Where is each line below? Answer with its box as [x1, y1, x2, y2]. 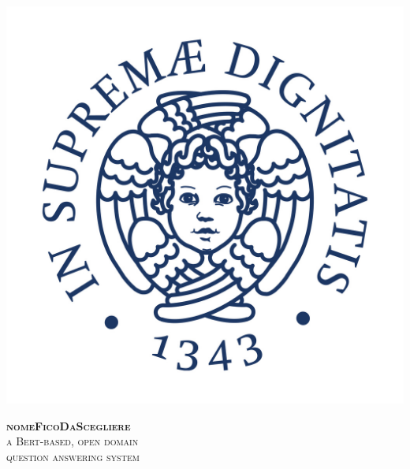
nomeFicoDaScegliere [6, 417, 131, 434]
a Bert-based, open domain [6, 433, 139, 449]
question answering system [6, 448, 140, 464]
